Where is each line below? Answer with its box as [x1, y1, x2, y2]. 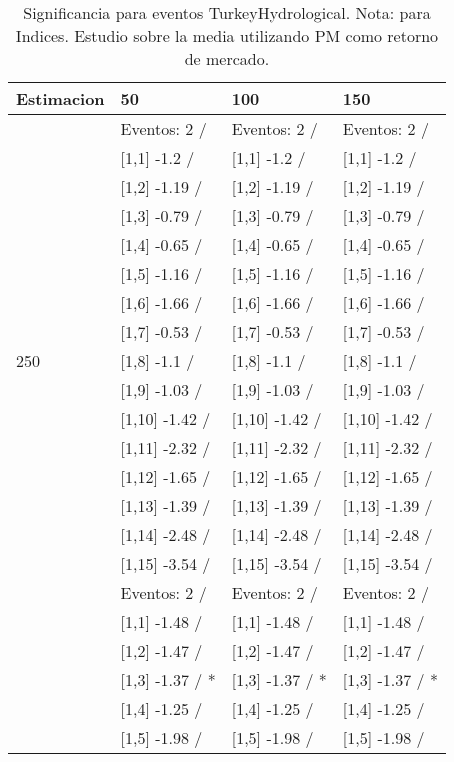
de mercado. [184, 47, 270, 70]
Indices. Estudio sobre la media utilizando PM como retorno [15, 24, 439, 47]
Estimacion [16, 87, 105, 110]
